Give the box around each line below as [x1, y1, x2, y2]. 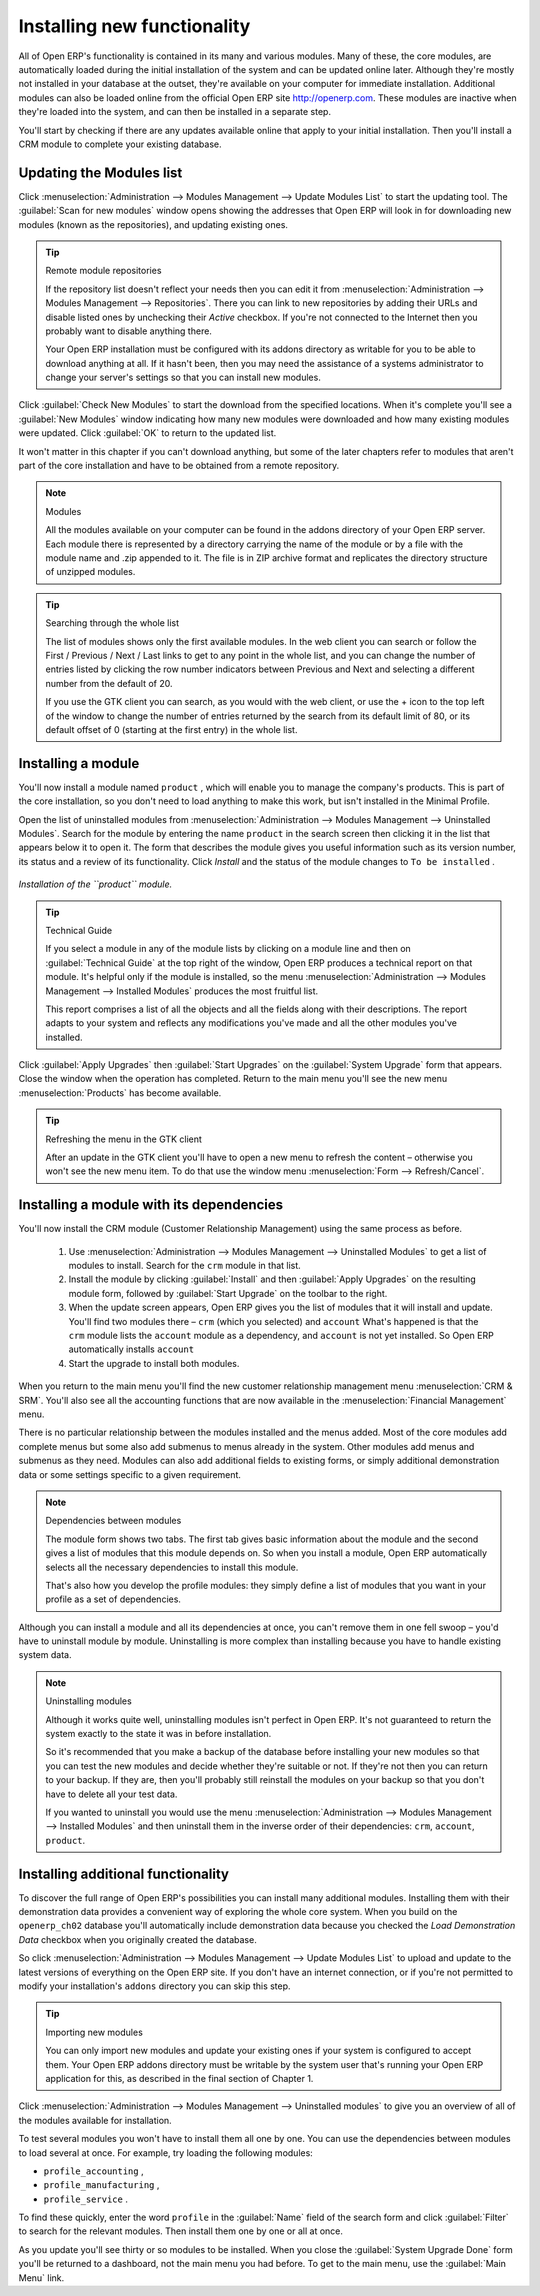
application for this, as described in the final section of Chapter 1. [45, 2072, 314, 2084]
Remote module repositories [45, 265, 162, 277]
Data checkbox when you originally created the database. [18, 1933, 257, 1945]
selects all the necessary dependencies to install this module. [45, 1561, 299, 1573]
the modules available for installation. [18, 2114, 172, 2126]
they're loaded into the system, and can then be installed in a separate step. [18, 106, 332, 118]
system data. [18, 1649, 72, 1661]
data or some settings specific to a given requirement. [18, 1468, 242, 1480]
